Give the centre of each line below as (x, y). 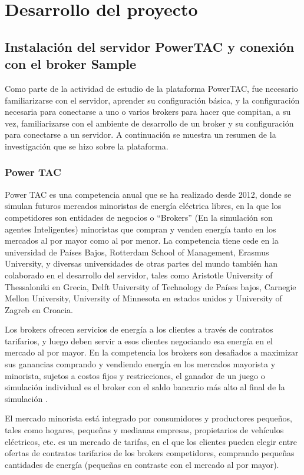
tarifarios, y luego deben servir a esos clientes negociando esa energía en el (139, 341)
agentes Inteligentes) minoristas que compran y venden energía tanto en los (141, 229)
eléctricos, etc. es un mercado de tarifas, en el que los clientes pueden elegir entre (151, 441)
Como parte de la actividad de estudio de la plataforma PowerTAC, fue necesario (151, 88)
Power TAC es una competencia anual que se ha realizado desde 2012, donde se (148, 194)
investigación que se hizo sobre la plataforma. (87, 146)
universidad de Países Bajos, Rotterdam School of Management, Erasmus (137, 252)
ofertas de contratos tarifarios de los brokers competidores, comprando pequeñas (150, 453)
